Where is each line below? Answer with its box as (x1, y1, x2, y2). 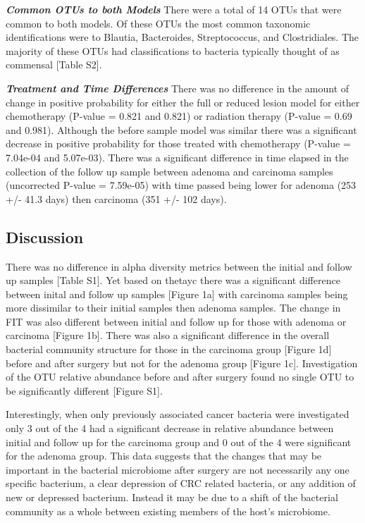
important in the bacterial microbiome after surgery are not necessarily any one (6, 462, 349, 476)
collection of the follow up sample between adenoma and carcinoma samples (6, 164, 333, 178)
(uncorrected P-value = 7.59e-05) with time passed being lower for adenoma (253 (6, 178, 357, 192)
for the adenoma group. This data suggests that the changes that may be (6, 448, 322, 463)
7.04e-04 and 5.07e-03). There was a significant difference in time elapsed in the (6, 149, 349, 164)
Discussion (6, 226, 84, 247)
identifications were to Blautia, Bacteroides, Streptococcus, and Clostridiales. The (6, 30, 359, 44)
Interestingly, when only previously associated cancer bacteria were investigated (6, 407, 349, 422)
